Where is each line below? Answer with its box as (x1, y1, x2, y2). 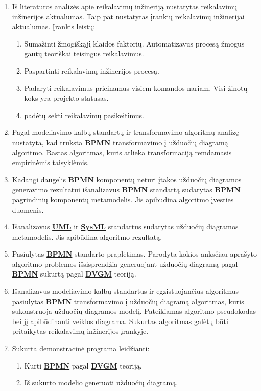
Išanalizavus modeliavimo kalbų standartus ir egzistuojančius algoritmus (12, 286, 239, 296)
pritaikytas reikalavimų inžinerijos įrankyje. (12, 326, 149, 336)
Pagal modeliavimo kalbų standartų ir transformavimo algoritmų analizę (12, 127, 239, 137)
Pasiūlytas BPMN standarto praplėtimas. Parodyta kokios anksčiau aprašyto (12, 248, 257, 259)
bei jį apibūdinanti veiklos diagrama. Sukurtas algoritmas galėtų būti (12, 315, 228, 326)
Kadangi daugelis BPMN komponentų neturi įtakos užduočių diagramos (12, 174, 242, 185)
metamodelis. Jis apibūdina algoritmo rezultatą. (12, 231, 162, 242)
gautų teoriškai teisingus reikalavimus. (24, 48, 144, 59)
